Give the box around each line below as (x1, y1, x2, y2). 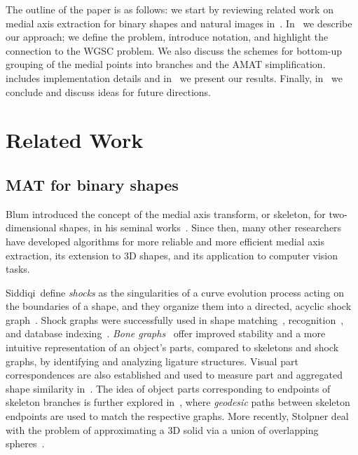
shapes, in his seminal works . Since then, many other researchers (60, 220, 342, 235)
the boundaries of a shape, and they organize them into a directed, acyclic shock (6, 299, 352, 313)
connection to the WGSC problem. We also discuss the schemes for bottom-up (6, 43, 343, 57)
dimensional (6, 220, 57, 235)
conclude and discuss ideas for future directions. (6, 84, 211, 99)
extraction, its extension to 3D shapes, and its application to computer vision (6, 247, 338, 262)
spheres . (6, 436, 45, 451)
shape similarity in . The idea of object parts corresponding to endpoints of (6, 381, 331, 395)
